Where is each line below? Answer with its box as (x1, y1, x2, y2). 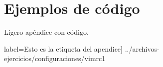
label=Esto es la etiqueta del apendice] (4, 43, 123, 54)
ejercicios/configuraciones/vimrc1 (4, 53, 106, 64)
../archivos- (125, 43, 160, 54)
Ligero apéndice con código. (4, 27, 89, 37)
